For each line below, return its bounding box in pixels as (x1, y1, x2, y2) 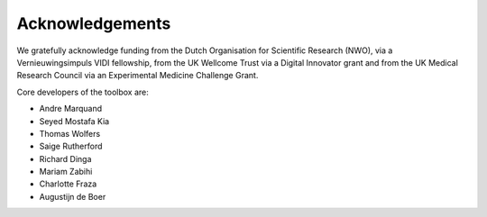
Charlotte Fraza (39, 178, 97, 189)
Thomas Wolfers (39, 128, 101, 139)
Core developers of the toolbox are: (16, 86, 149, 97)
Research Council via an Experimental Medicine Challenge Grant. (16, 70, 259, 81)
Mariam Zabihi (39, 167, 93, 177)
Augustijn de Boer (39, 191, 106, 202)
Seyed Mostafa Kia (39, 115, 110, 126)
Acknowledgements (16, 14, 171, 33)
